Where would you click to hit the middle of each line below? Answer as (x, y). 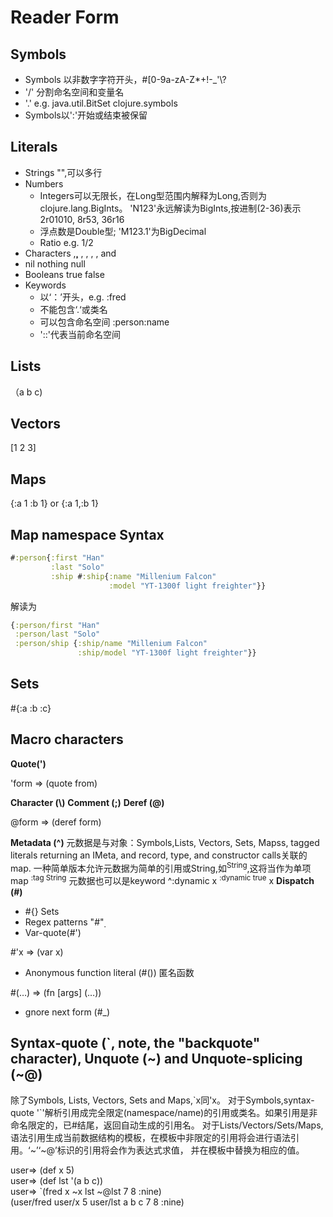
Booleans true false (64, 274)
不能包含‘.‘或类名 (73, 309)
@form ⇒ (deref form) (56, 822)
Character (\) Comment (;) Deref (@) (87, 802)
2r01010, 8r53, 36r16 (82, 219)
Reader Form (65, 17)
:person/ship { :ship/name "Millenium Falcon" (111, 644)
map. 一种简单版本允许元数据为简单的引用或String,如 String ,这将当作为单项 (161, 867)
